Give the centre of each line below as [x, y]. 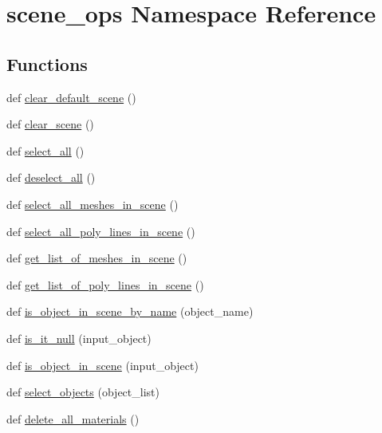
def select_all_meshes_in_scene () [93, 204]
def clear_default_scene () [71, 97]
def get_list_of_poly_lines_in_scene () [105, 284]
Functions [47, 63]
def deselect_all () [51, 177]
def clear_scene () [50, 124]
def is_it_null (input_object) [79, 338]
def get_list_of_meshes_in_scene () [97, 258]
